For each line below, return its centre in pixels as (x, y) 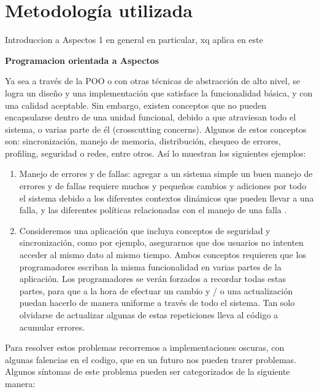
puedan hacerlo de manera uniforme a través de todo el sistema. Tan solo (157, 303)
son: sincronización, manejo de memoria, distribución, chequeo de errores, (143, 141)
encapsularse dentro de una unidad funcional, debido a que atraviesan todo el (151, 117)
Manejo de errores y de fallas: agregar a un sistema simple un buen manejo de (166, 174)
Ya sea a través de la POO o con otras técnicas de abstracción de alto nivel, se (152, 81)
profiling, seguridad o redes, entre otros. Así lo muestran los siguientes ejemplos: (156, 153)
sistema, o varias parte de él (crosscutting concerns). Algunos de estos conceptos (156, 129)
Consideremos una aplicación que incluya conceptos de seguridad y (145, 230)
